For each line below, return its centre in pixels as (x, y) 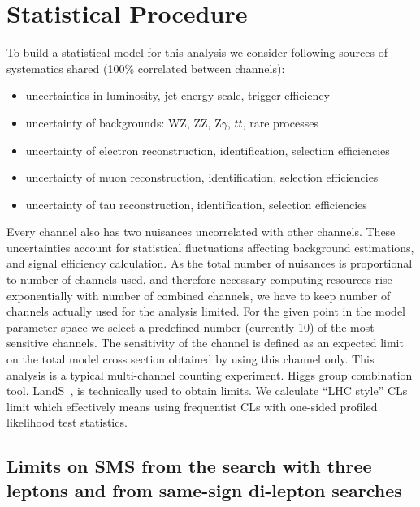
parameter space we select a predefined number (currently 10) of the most (191, 327)
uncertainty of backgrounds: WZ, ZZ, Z (123, 122)
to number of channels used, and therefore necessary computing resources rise (199, 279)
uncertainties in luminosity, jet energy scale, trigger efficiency (178, 95)
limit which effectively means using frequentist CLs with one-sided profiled (192, 406)
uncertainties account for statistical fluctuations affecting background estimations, (210, 247)
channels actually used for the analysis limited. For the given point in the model (206, 311)
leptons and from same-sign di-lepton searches (204, 490)
